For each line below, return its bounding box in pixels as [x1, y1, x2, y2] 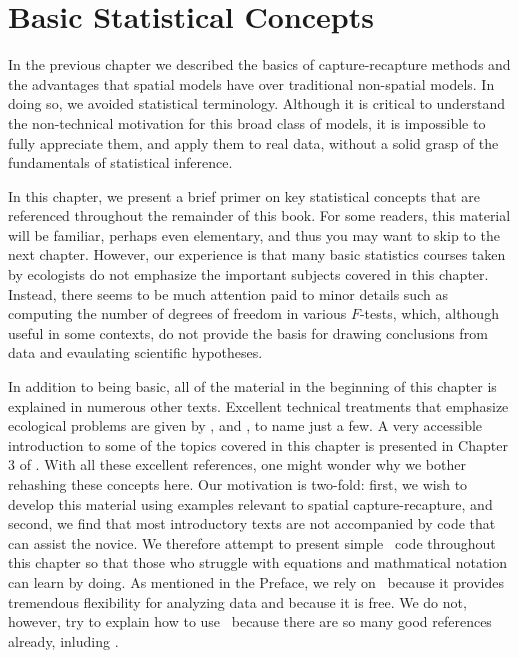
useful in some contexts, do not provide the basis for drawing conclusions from [8, 322, 488, 343]
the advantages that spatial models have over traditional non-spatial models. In [8, 73, 495, 94]
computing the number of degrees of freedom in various [8, 303, 347, 324]
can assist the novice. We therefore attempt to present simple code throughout [8, 532, 496, 553]
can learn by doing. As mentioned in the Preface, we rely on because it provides [8, 571, 505, 592]
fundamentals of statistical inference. [8, 152, 233, 173]
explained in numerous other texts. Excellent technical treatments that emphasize [8, 395, 509, 416]
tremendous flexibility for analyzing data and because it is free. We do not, [8, 591, 467, 612]
